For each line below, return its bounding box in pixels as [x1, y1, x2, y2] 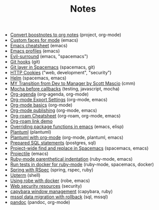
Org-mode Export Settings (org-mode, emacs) [10, 97, 108, 103]
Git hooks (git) [10, 59, 40, 65]
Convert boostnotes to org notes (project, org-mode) [10, 32, 121, 38]
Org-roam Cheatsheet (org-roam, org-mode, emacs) [10, 113, 121, 119]
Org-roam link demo [10, 118, 53, 125]
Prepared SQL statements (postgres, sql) [10, 140, 96, 146]
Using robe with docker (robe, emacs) [10, 177, 90, 184]
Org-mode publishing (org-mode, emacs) [10, 107, 97, 113]
